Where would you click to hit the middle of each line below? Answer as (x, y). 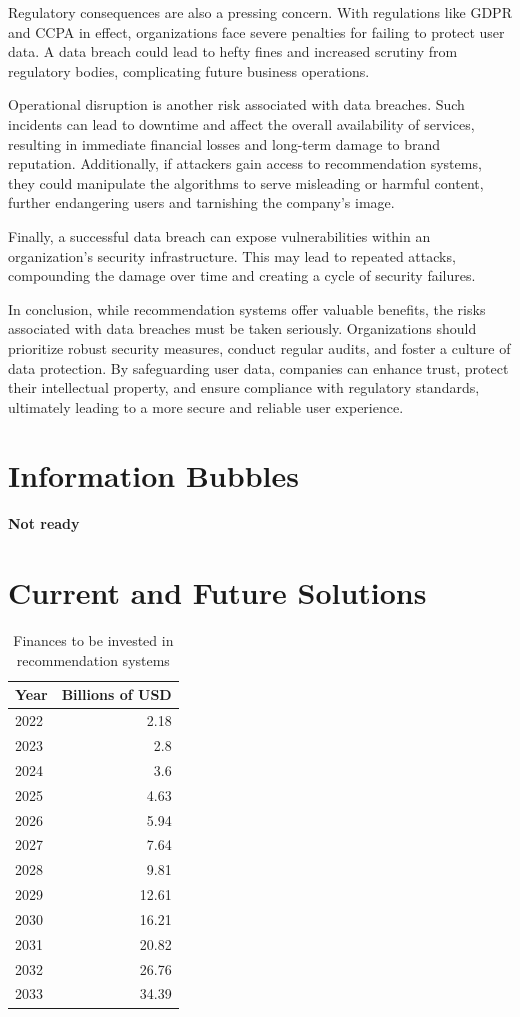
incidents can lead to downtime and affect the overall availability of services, (241, 123)
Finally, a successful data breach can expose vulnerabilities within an (219, 235)
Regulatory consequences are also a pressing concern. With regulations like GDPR (260, 12)
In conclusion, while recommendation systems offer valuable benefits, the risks (247, 308)
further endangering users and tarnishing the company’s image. (201, 202)
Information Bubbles (153, 475)
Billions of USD (116, 694)
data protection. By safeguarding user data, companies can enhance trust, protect (258, 367)
